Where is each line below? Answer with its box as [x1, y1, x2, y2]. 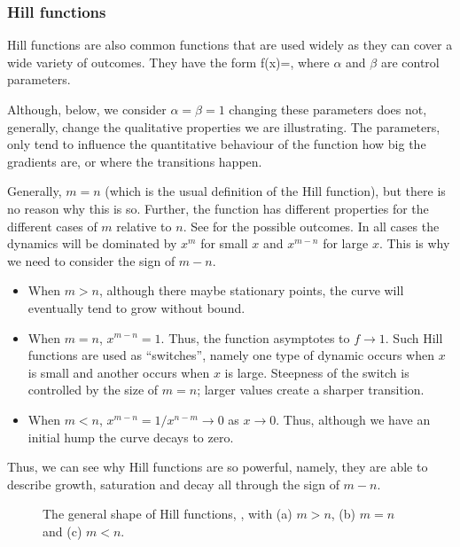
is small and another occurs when [27, 363, 210, 381]
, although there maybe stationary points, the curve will [99, 281, 404, 300]
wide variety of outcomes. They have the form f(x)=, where [7, 52, 330, 71]
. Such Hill [385, 328, 443, 347]
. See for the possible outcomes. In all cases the [183, 216, 440, 235]
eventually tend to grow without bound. [27, 298, 246, 316]
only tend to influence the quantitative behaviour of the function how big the [7, 135, 426, 153]
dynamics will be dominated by [7, 234, 177, 253]
